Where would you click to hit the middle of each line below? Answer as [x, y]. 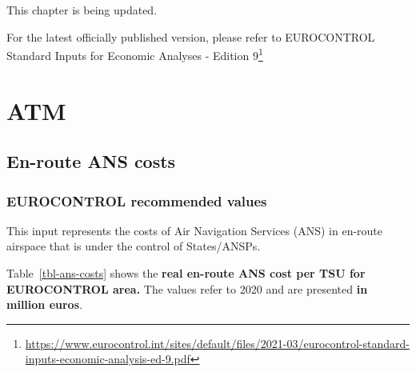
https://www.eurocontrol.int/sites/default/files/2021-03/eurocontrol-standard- [217, 343]
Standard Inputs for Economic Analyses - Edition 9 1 [135, 54]
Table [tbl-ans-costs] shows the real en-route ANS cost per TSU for [186, 273]
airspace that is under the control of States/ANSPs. [134, 246]
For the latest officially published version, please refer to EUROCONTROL [191, 36]
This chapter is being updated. [82, 10]
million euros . [44, 304]
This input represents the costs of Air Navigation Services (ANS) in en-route [195, 230]
